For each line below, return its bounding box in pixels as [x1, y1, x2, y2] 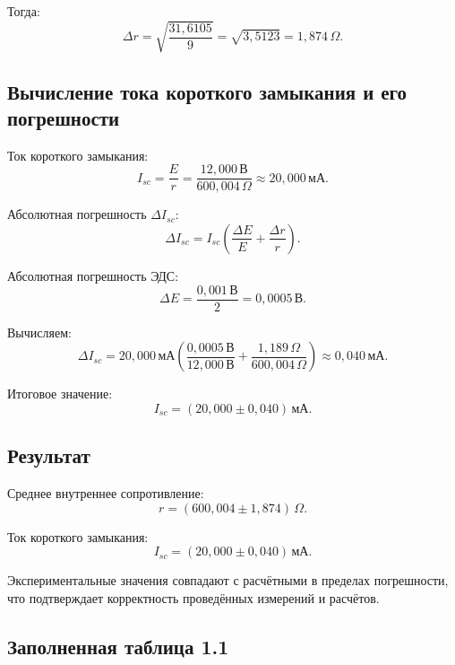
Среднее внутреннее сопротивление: [7, 484, 204, 503]
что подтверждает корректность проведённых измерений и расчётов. [7, 588, 380, 607]
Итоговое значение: [7, 384, 113, 403]
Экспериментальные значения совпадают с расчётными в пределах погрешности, [7, 571, 449, 590]
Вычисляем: [7, 322, 72, 341]
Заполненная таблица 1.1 [7, 632, 229, 660]
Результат [7, 442, 90, 469]
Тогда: [7, 2, 40, 20]
